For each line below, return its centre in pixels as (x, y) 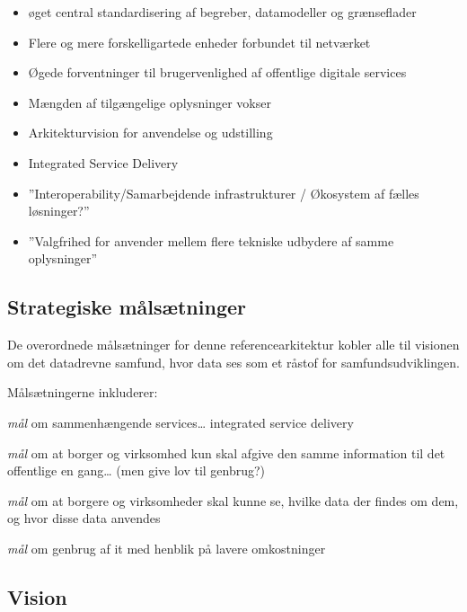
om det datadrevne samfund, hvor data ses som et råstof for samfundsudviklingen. (233, 362)
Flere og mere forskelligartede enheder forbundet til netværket (199, 42)
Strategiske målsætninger (127, 307)
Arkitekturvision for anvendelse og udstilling (150, 133)
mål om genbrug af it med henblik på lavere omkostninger (167, 548)
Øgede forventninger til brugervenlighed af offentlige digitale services (217, 72)
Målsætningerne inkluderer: (83, 392)
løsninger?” (59, 211)
